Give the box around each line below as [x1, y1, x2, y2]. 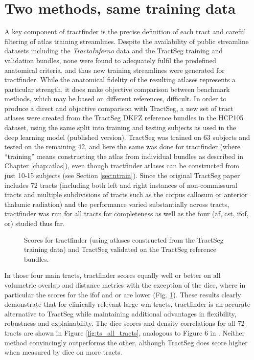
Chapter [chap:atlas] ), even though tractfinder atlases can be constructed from [4, 160, 240, 171]
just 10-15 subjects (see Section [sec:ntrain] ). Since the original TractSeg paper [4, 170, 240, 180]
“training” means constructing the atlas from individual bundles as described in [4, 151, 243, 161]
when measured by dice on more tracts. [4, 347, 122, 357]
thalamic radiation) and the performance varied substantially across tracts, [4, 199, 230, 209]
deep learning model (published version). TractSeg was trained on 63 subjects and [4, 132, 250, 142]
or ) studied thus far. [4, 218, 65, 228]
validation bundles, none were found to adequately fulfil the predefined [4, 55, 216, 65]
